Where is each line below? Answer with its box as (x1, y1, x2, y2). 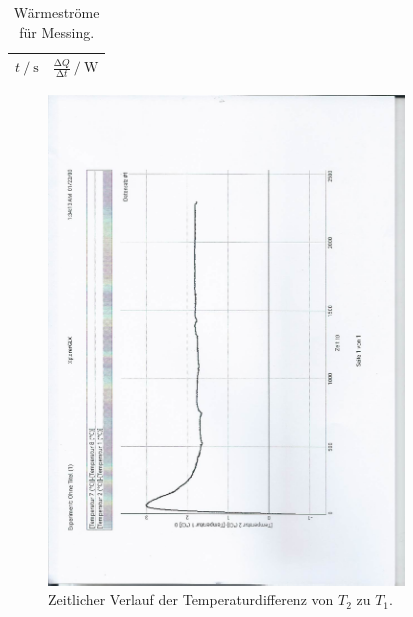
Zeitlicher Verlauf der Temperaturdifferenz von (48, 589, 334, 610)
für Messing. (19, 21, 95, 42)
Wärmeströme (13, 2, 100, 22)
